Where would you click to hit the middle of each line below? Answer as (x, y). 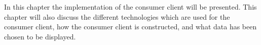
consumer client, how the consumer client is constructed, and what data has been (130, 27)
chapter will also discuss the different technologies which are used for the (117, 16)
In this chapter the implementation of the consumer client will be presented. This (130, 7)
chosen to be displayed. (40, 36)
